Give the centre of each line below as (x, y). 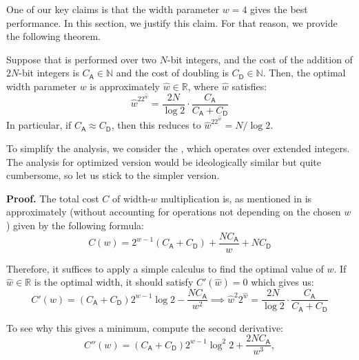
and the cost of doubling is (172, 73)
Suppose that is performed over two (82, 59)
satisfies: (249, 86)
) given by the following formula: (75, 225)
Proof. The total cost (53, 198)
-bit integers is (49, 73)
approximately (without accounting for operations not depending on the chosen (174, 212)
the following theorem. (53, 36)
